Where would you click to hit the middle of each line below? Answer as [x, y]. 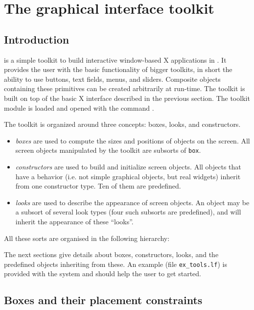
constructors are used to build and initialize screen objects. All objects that [128, 166]
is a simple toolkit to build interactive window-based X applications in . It [115, 60]
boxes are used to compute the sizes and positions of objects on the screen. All [133, 140]
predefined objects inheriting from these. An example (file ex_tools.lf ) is [115, 264]
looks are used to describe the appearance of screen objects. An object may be [132, 202]
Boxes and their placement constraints [103, 300]
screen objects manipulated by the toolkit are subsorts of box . [108, 150]
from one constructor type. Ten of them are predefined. [98, 186]
